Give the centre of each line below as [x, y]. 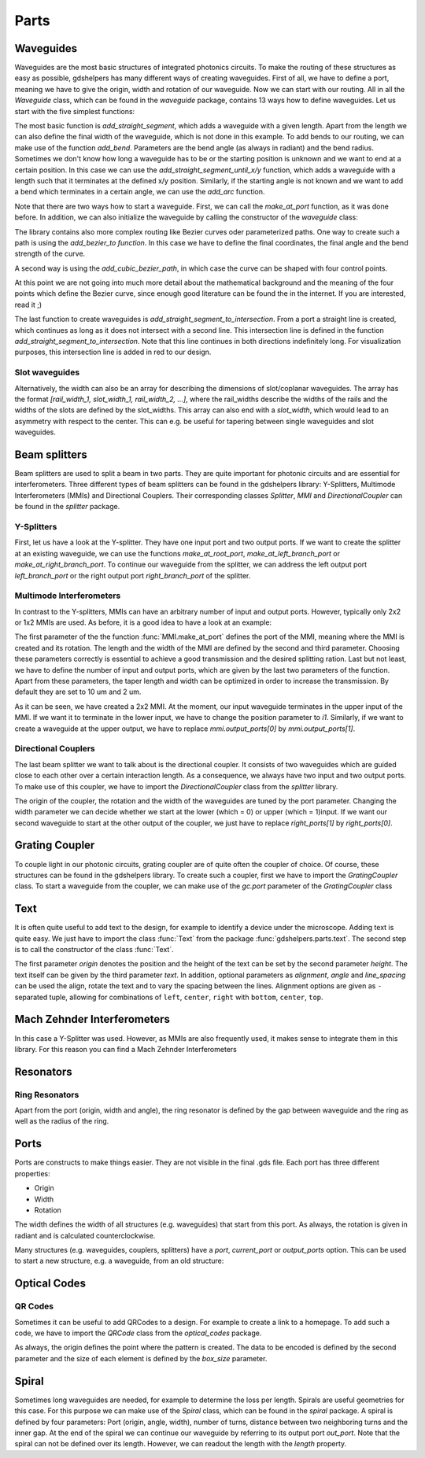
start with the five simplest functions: [75, 111]
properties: [32, 1173]
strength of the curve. [50, 254]
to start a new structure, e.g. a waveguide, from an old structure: [119, 1261]
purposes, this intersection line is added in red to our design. [113, 352]
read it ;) [28, 305]
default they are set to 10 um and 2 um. [78, 692]
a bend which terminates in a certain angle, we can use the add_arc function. [140, 192]
